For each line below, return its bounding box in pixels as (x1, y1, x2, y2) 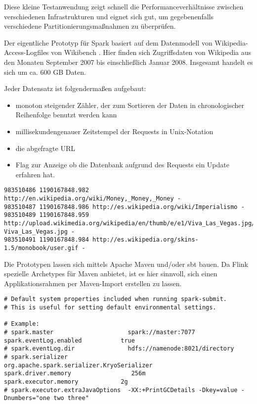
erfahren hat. (15, 169, 55, 179)
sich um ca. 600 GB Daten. (4, 66, 86, 77)
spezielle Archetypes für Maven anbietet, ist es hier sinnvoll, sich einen (4, 268, 217, 279)
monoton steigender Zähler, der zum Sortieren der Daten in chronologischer (15, 100, 245, 110)
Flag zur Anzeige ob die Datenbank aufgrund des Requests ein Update (15, 159, 229, 170)
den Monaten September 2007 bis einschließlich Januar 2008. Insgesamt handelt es (4, 56, 253, 67)
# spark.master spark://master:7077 (4, 328, 195, 336)
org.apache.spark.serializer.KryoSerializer (4, 361, 153, 369)
